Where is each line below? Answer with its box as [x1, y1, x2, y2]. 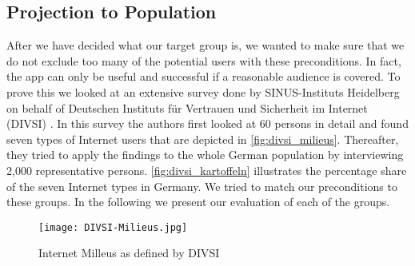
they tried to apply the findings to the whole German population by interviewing [6, 146, 404, 163]
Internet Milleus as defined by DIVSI [38, 244, 220, 261]
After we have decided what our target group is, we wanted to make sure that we [6, 37, 405, 54]
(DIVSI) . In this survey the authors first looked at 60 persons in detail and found [6, 115, 409, 132]
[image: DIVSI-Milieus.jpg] [38, 221, 188, 233]
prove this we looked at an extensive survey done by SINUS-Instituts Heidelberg [6, 83, 400, 100]
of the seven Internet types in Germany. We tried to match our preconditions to [6, 177, 397, 194]
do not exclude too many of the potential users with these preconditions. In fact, [6, 52, 401, 69]
